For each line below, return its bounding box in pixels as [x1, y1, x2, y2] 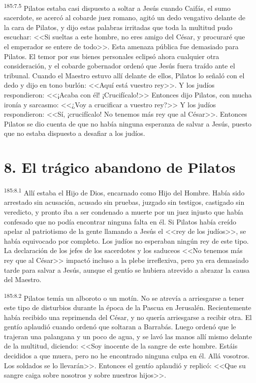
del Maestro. [4, 274, 41, 285]
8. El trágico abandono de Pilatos [4, 157, 236, 177]
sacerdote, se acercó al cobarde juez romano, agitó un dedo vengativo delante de [4, 12, 246, 23]
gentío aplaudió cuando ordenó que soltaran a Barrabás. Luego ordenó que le [4, 321, 236, 332]
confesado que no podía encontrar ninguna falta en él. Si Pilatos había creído [4, 216, 236, 226]
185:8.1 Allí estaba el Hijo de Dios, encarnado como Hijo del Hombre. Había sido [4, 186, 245, 197]
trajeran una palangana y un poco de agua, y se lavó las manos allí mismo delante [4, 331, 252, 341]
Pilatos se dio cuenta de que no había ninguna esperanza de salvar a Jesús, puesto [4, 118, 252, 128]
